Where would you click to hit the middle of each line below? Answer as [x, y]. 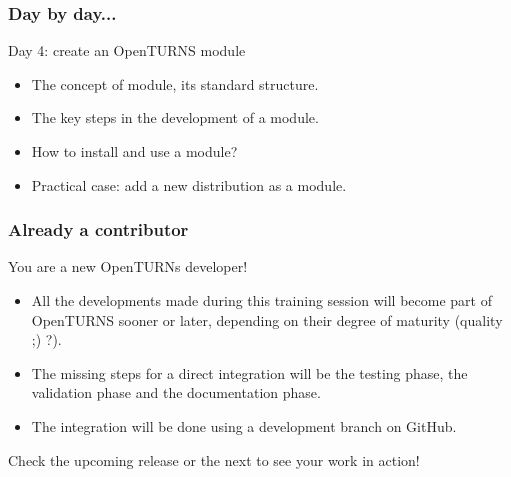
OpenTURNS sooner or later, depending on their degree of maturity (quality [267, 319]
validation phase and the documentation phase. [176, 392]
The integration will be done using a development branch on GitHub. [244, 425]
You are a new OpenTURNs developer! [128, 266]
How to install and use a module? [134, 151]
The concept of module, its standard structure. [175, 83]
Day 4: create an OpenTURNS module [127, 50]
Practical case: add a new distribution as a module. [189, 184]
